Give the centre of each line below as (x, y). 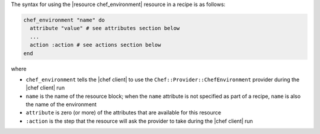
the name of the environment (61, 104)
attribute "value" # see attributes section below (105, 28)
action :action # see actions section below (95, 45)
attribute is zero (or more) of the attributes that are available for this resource (124, 113)
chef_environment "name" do (64, 20)
